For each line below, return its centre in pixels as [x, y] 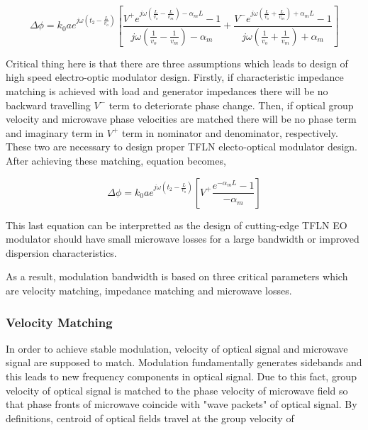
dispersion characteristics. [61, 252]
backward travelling [48, 105]
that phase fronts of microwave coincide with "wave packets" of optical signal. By [182, 404]
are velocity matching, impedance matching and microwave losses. [149, 290]
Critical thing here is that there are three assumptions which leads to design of [177, 63]
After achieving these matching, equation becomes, [116, 161]
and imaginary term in [55, 132]
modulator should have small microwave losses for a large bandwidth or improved [183, 239]
